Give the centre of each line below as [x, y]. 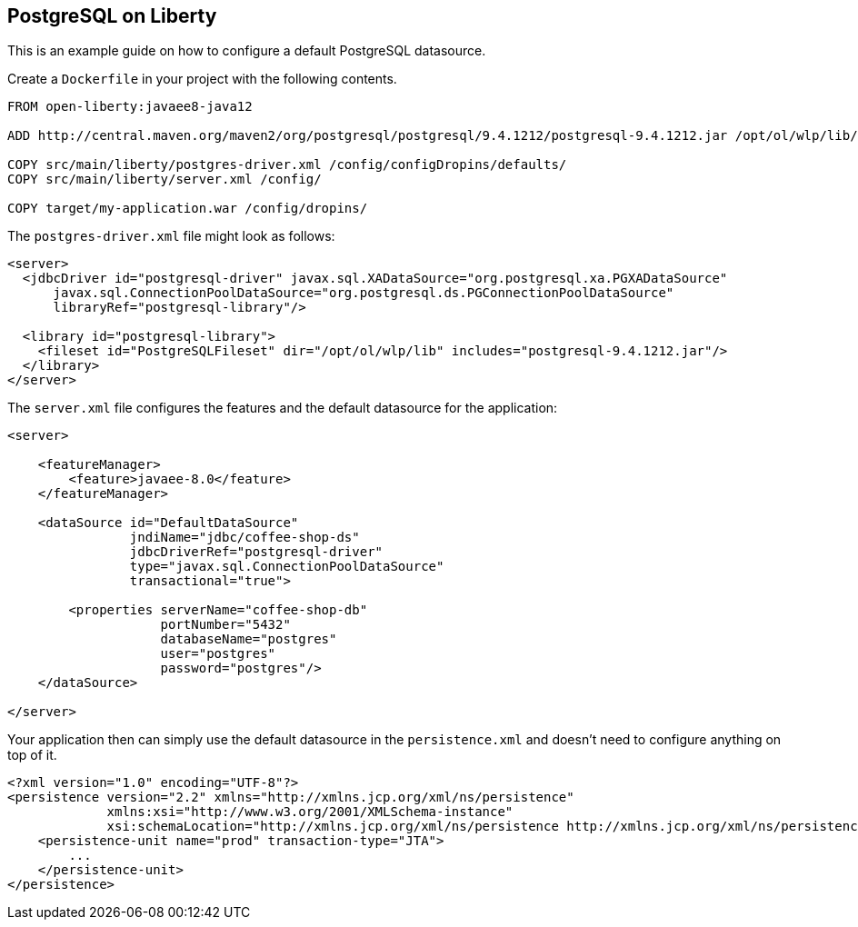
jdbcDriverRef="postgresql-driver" [256, 552]
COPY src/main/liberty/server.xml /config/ [165, 179]
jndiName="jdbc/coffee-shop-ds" [244, 538]
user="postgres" [218, 654]
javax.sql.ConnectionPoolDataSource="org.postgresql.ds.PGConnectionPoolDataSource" [364, 293]
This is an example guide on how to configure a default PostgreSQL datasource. [247, 51]
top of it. [32, 755]
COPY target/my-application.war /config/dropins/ [188, 209]
